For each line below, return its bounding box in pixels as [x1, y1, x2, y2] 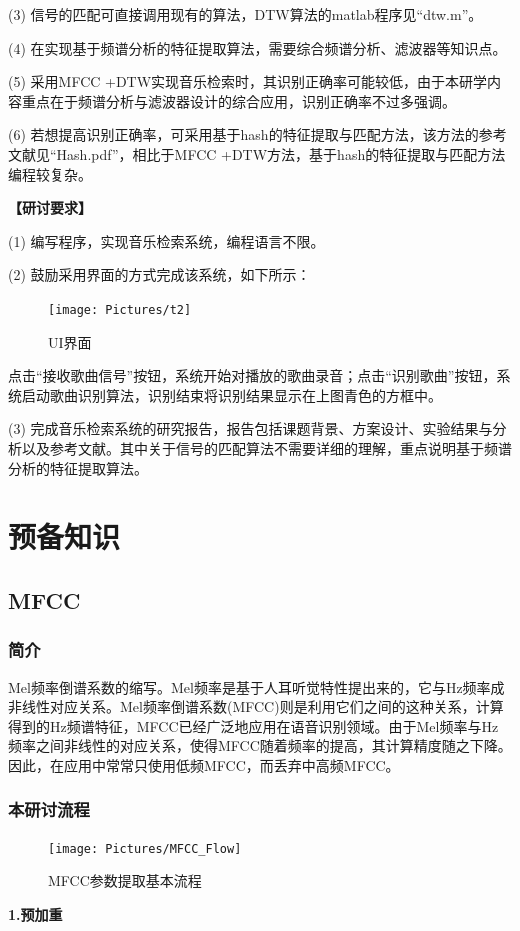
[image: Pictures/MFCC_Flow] [48, 841, 242, 856]
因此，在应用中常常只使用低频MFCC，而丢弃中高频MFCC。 [8, 754, 400, 775]
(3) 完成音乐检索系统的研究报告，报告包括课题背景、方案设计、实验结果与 [8, 418, 493, 439]
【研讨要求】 [8, 197, 92, 218]
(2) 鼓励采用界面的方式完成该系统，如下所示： [8, 264, 311, 285]
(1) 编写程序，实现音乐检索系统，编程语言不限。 [8, 230, 325, 251]
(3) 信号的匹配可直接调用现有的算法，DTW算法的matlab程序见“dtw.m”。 [8, 4, 483, 24]
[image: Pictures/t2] [48, 302, 192, 317]
